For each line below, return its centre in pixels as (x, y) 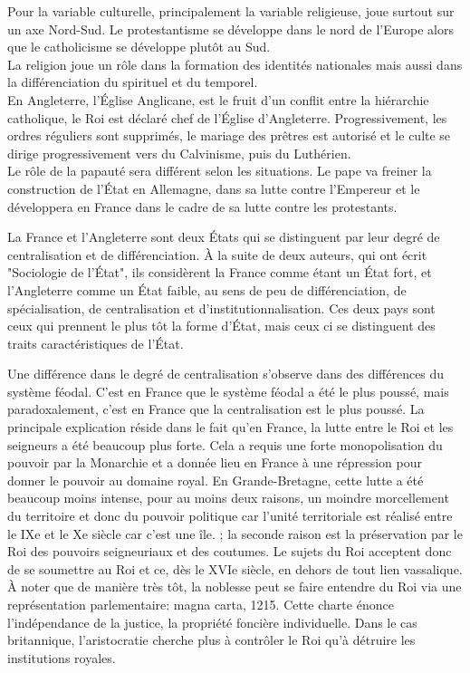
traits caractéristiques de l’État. (96, 343)
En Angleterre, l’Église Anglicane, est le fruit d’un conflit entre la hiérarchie (218, 99)
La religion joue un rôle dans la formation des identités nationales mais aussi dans (235, 64)
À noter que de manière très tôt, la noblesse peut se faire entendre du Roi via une (235, 586)
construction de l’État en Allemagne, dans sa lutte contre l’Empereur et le (214, 188)
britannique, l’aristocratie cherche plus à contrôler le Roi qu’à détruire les (211, 640)
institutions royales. (62, 657)
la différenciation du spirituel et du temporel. (133, 82)
